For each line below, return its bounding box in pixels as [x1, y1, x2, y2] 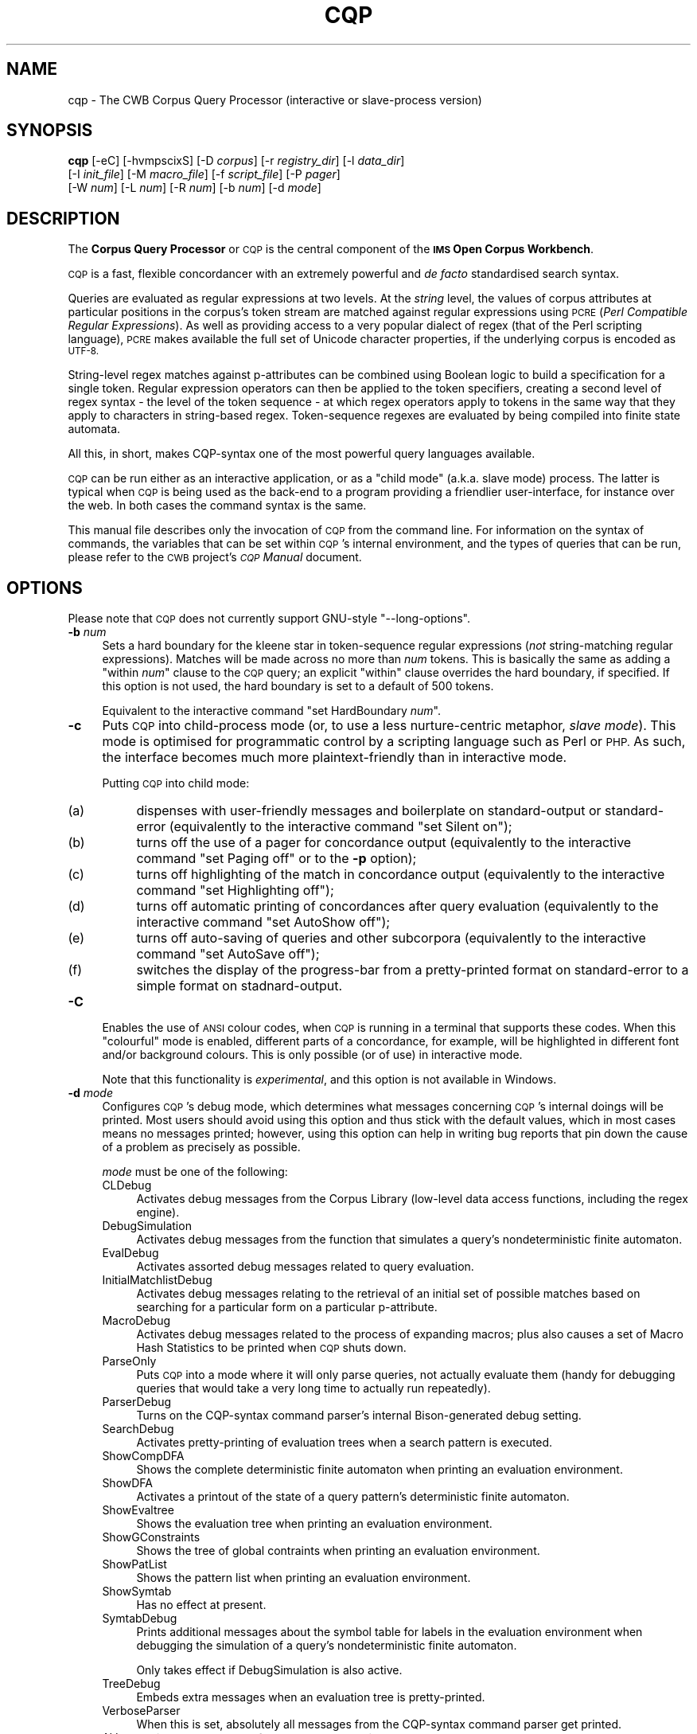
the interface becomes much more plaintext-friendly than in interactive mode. [102, 749, 567, 766]
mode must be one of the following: [102, 1165, 288, 1179]
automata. [68, 422, 121, 436]
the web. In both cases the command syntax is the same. [68, 498, 367, 513]
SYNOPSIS [6, 120, 93, 141]
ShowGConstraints [102, 1530, 201, 1545]
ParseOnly [102, 1354, 157, 1369]
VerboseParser [102, 1704, 181, 1718]
